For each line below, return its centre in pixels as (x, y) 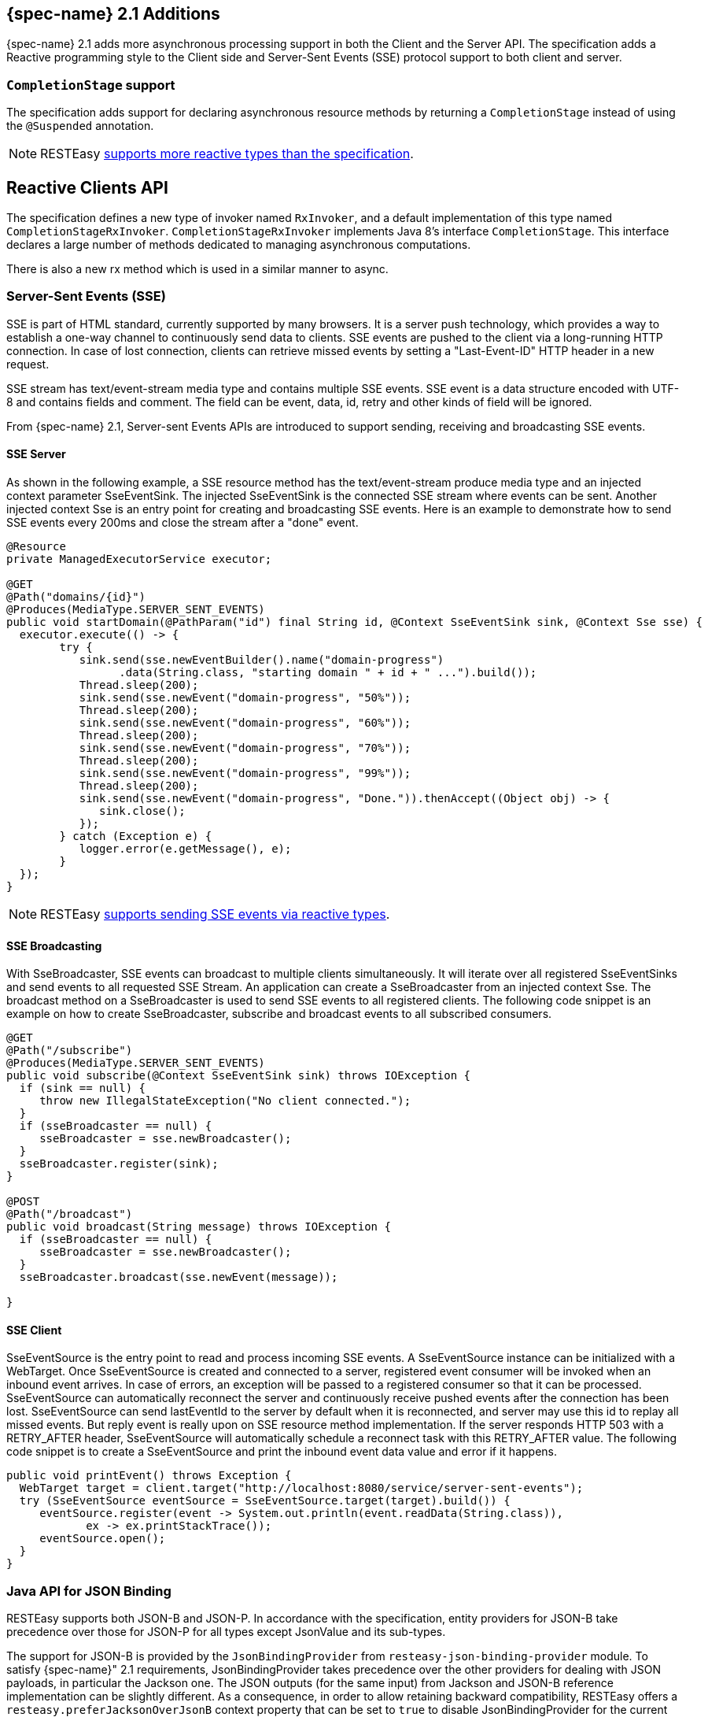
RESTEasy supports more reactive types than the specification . (227, 154)
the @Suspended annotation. (80, 126)
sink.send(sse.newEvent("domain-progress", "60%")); (245, 722)
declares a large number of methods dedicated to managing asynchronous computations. (239, 245)
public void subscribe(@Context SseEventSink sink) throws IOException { (239, 1076)
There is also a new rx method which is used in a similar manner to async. (197, 269)
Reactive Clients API (87, 187)
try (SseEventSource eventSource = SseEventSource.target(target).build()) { (265, 1501)
